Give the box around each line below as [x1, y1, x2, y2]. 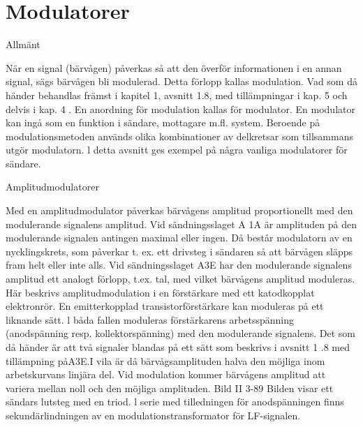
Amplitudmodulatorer [6, 179, 99, 194]
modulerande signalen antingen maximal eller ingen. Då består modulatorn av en [6, 230, 353, 245]
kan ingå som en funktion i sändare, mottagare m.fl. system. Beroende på [6, 115, 320, 130]
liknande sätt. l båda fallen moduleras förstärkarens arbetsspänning [6, 312, 294, 327]
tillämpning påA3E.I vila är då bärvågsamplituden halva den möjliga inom [6, 353, 325, 368]
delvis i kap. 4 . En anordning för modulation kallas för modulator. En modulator [6, 101, 355, 116]
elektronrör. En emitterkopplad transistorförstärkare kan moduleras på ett [6, 299, 324, 313]
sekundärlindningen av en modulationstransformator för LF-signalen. [6, 407, 301, 422]
